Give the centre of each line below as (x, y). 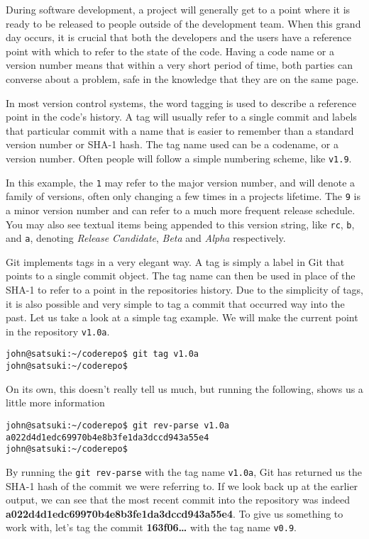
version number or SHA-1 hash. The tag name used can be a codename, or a (172, 144)
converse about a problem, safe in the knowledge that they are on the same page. (182, 78)
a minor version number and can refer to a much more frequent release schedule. (181, 210)
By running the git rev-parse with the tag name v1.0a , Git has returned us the (184, 471)
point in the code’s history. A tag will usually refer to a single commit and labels (181, 117)
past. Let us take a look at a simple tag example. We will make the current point (182, 317)
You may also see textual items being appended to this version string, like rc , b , (180, 224)
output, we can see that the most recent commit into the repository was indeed (178, 500)
